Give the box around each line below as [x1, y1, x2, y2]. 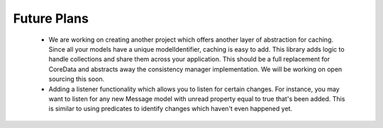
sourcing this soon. [48, 75, 105, 83]
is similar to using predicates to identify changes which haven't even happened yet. [48, 105, 293, 113]
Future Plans [13, 11, 89, 26]
